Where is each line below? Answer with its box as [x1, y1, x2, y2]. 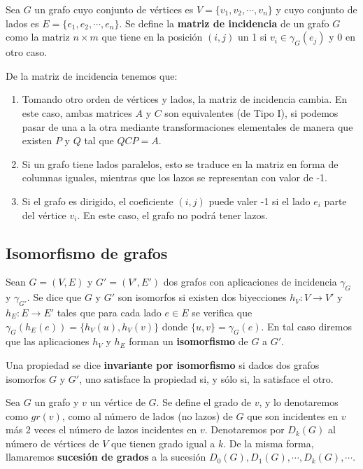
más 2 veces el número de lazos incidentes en [6, 422, 197, 437]
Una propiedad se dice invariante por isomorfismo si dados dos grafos [6, 357, 320, 372]
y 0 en [329, 29, 356, 44]
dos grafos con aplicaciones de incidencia [163, 274, 337, 289]
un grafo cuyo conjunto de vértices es [34, 2, 194, 16]
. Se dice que [27, 290, 82, 304]
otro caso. [6, 45, 48, 59]
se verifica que [192, 304, 252, 319]
